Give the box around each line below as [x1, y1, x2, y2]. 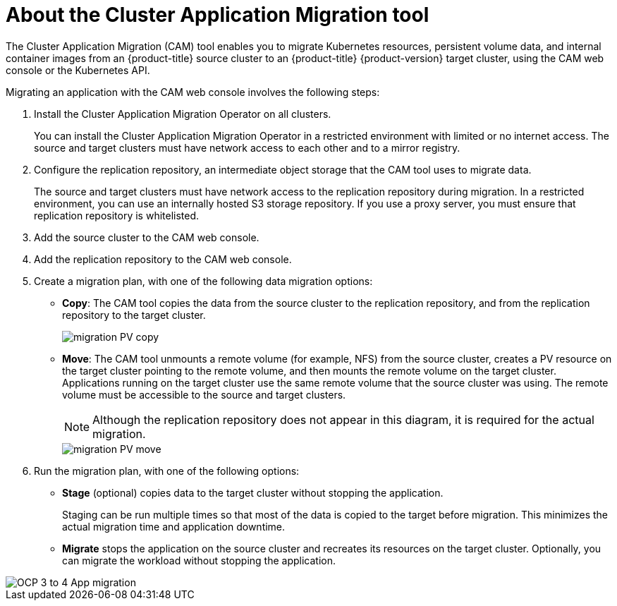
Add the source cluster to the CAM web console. [34, 231, 259, 243]
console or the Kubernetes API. [6, 63, 150, 76]
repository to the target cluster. [62, 308, 206, 321]
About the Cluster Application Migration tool [6, 3, 429, 27]
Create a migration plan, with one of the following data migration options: [34, 274, 373, 287]
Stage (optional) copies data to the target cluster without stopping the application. [62, 486, 444, 499]
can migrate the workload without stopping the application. [62, 554, 336, 566]
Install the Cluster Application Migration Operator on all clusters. [34, 107, 331, 120]
